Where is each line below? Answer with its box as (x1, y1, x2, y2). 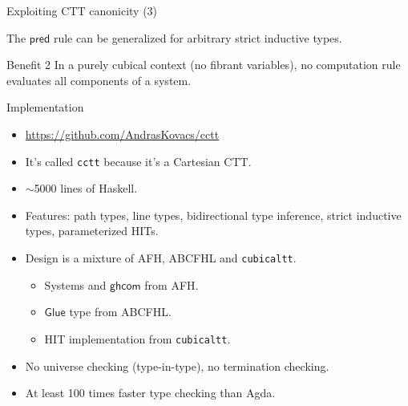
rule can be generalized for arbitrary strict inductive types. (53, 29, 342, 46)
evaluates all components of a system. (6, 71, 192, 88)
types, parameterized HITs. (25, 222, 159, 239)
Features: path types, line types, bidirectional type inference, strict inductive (25, 206, 402, 223)
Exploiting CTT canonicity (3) (6, 2, 158, 18)
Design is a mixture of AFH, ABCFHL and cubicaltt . (25, 250, 297, 266)
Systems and (44, 276, 107, 293)
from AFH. (144, 276, 199, 293)
